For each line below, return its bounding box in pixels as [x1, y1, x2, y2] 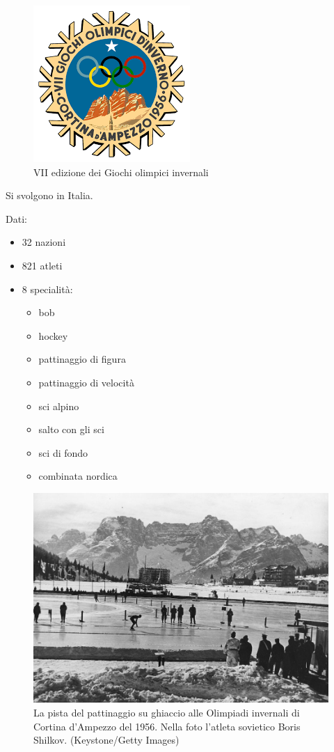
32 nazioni [22, 235, 66, 249]
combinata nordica [38, 469, 118, 483]
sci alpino [38, 398, 79, 413]
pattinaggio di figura [38, 352, 126, 366]
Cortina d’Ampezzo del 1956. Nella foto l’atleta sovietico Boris [33, 719, 301, 733]
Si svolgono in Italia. [6, 188, 93, 203]
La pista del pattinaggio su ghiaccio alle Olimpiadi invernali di [33, 705, 300, 720]
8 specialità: [22, 281, 73, 296]
